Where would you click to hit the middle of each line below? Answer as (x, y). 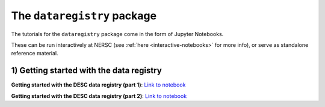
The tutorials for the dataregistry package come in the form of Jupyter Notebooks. (117, 34)
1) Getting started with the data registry (86, 71)
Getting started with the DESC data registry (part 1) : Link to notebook (98, 85)
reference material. (35, 53)
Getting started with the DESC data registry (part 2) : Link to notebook (99, 96)
